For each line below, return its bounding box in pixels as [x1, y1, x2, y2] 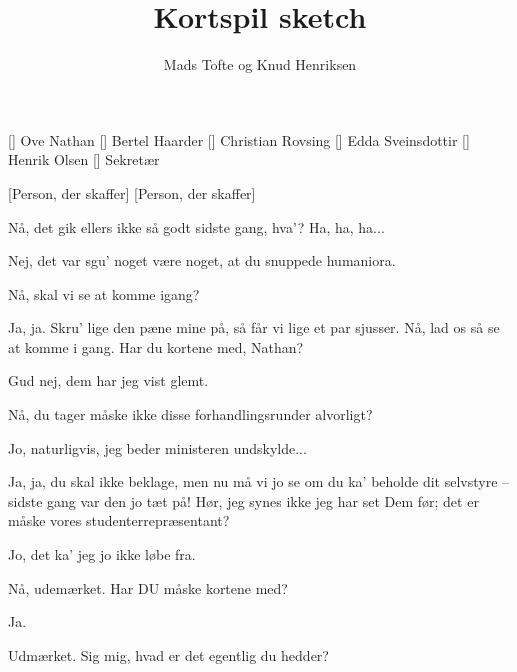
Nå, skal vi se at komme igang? [8, 283, 200, 304]
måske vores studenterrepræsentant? [8, 510, 230, 531]
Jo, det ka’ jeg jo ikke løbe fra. [8, 544, 196, 565]
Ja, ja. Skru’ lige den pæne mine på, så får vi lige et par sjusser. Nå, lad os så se [8, 317, 500, 338]
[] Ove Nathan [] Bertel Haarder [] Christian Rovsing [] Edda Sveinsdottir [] [8, 129, 470, 150]
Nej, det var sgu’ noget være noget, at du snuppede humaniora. [8, 250, 396, 271]
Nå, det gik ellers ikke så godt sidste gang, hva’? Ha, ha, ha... [8, 216, 385, 237]
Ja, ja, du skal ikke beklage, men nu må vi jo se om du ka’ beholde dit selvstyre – [8, 471, 510, 492]
